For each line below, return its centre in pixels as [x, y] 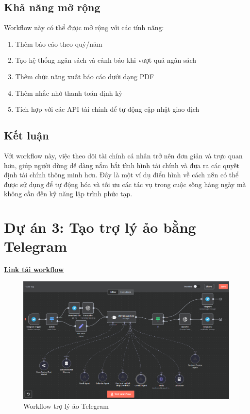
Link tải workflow [34, 269]
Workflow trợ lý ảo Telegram [66, 405]
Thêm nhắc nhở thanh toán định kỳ [69, 93]
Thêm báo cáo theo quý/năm [59, 43]
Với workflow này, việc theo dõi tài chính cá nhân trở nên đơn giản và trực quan [123, 155]
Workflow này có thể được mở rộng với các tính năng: [84, 27]
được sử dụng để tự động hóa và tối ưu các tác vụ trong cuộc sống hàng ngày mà [125, 184]
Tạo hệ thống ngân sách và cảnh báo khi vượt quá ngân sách [106, 60]
